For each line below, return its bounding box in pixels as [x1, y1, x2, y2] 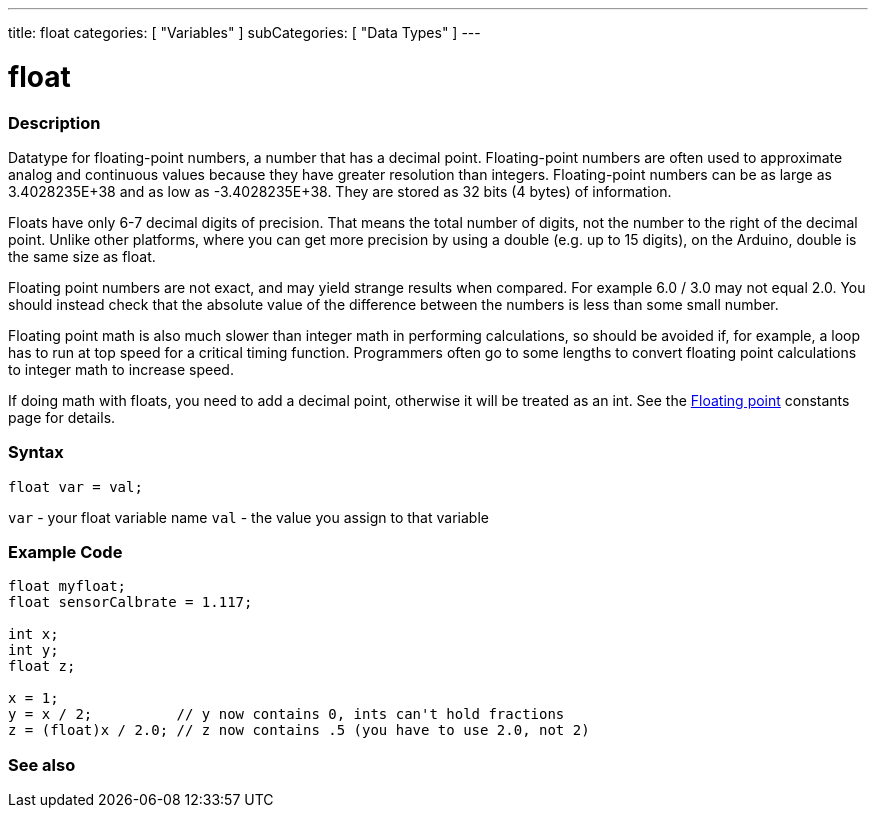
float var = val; [8, 478, 143, 495]
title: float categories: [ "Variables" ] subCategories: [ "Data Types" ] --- [8, 24, 481, 41]
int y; [8, 642, 59, 659]
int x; [8, 626, 59, 643]
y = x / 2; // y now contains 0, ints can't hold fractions [8, 706, 565, 723]
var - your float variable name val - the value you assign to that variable [8, 508, 489, 526]
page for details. [8, 408, 116, 426]
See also [8, 754, 76, 775]
